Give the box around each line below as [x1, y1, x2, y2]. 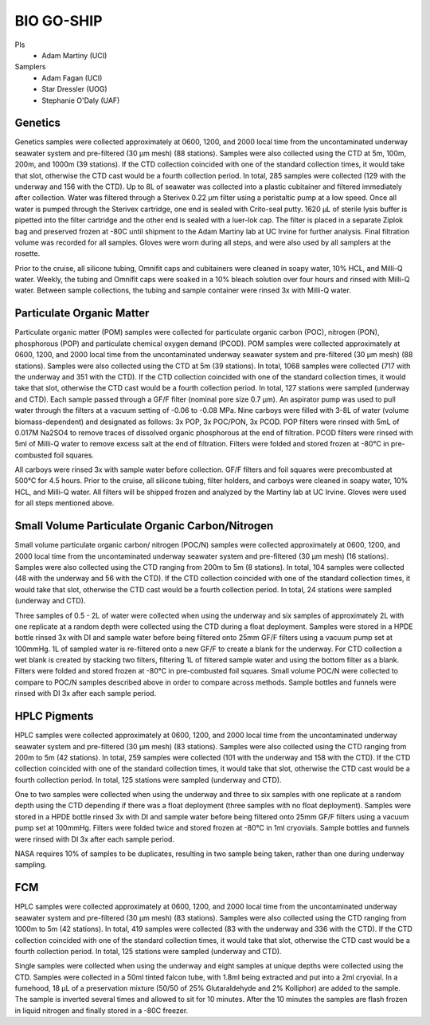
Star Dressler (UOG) [41, 84, 107, 94]
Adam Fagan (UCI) [41, 73, 103, 83]
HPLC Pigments [14, 709, 94, 723]
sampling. [14, 860, 47, 870]
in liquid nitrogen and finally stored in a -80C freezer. [14, 1005, 189, 1015]
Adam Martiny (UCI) [41, 50, 107, 60]
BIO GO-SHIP [14, 12, 103, 29]
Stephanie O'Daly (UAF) [41, 96, 120, 105]
